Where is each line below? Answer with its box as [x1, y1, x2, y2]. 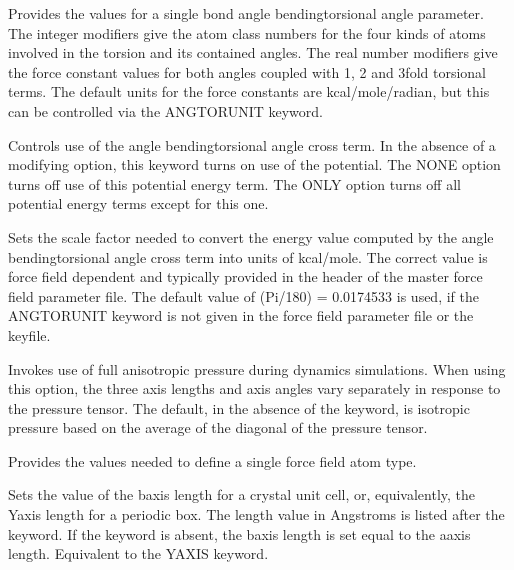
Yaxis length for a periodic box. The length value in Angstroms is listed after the [8, 504, 505, 525]
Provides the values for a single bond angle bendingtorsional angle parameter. [8, 3, 484, 23]
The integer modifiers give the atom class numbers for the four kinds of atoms [8, 22, 486, 43]
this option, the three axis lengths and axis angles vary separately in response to [8, 378, 501, 399]
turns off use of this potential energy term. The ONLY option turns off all [8, 173, 461, 194]
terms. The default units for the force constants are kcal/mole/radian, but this [8, 81, 490, 102]
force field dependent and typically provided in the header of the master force [8, 266, 483, 287]
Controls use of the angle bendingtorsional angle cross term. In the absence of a [8, 134, 496, 155]
